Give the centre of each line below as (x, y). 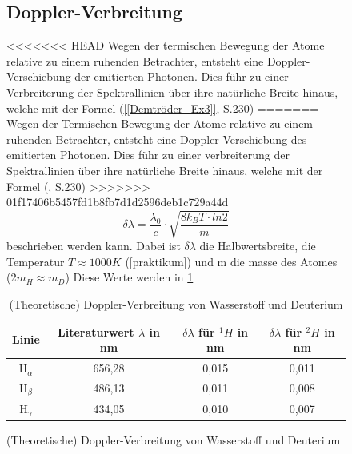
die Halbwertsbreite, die (258, 246)
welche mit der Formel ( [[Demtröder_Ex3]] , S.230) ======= (163, 108)
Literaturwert (96, 331)
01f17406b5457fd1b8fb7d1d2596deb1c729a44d (118, 202)
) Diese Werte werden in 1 (129, 277)
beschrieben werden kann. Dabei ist (94, 246)
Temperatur (36, 261)
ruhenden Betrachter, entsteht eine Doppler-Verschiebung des (157, 139)
